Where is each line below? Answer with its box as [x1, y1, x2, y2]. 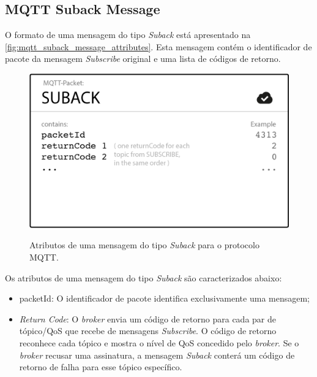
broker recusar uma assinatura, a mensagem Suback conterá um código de [19, 348, 295, 361]
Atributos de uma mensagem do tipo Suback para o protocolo [29, 238, 259, 251]
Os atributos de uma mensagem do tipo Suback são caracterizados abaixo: [5, 271, 282, 284]
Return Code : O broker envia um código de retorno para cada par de [19, 312, 276, 325]
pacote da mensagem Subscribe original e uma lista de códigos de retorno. [5, 52, 281, 65]
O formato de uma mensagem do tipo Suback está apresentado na [5, 28, 251, 41]
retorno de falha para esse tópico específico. [19, 360, 182, 373]
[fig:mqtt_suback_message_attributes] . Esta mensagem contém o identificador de [5, 40, 312, 53]
